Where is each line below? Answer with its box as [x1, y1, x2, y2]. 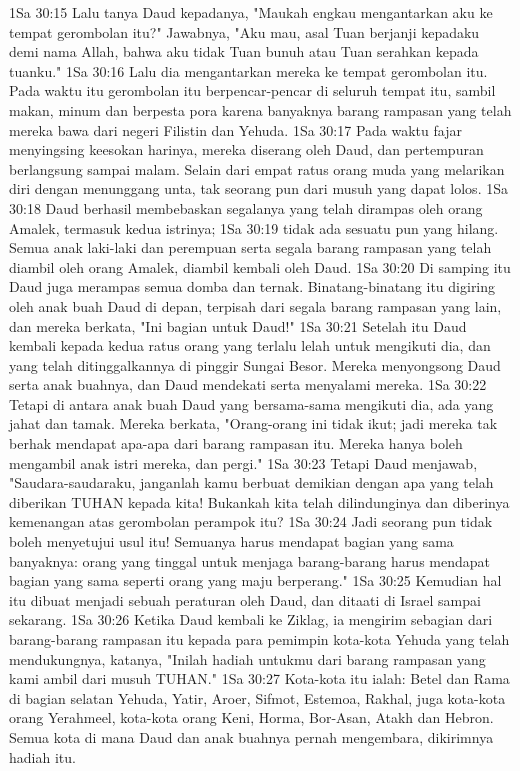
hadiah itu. [9, 746, 76, 767]
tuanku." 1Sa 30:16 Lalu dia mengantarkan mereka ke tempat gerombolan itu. [9, 60, 488, 81]
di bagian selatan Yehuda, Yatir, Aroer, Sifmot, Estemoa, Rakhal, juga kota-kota [9, 687, 506, 708]
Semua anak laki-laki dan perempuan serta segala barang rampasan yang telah [9, 237, 492, 258]
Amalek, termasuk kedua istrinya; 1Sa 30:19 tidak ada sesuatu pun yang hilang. [9, 217, 499, 238]
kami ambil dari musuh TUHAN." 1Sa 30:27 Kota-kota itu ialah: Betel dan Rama [9, 668, 510, 689]
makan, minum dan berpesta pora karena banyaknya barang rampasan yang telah [9, 99, 512, 120]
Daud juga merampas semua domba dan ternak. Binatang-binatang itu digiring [9, 276, 496, 297]
